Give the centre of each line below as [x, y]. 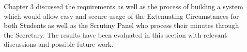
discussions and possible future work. [59, 44]
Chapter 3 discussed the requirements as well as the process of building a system [123, 6]
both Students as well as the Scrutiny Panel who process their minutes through [122, 25]
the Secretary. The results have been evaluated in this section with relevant [116, 34]
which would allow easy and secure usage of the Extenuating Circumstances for [122, 16]
